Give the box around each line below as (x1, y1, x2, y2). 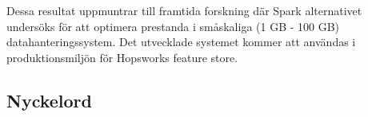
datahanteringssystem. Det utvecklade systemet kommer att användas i (6, 33, 356, 50)
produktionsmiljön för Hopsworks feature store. (6, 49, 238, 65)
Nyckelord (6, 88, 92, 112)
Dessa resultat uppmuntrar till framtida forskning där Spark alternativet (6, 2, 362, 18)
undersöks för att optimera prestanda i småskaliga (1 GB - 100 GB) (6, 18, 340, 34)
